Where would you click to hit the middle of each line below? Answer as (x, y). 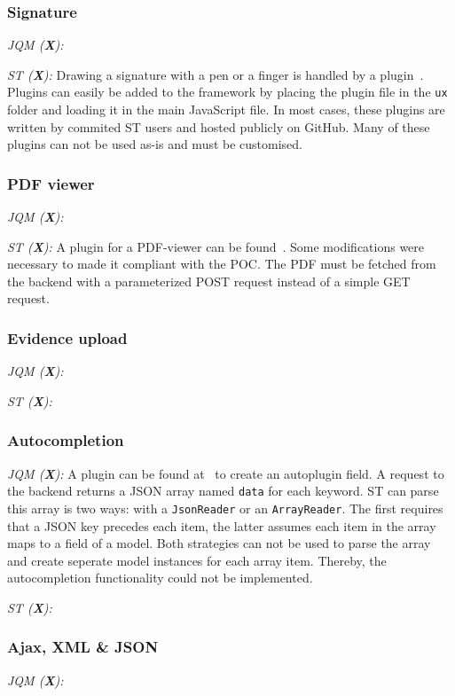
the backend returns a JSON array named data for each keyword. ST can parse (223, 491)
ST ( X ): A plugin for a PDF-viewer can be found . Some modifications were (216, 246)
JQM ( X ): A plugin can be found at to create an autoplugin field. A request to (226, 473)
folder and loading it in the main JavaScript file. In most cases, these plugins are (226, 109)
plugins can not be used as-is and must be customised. (155, 144)
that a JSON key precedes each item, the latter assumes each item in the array (222, 525)
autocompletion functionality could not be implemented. (160, 578)
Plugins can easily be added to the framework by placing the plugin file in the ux (227, 92)
